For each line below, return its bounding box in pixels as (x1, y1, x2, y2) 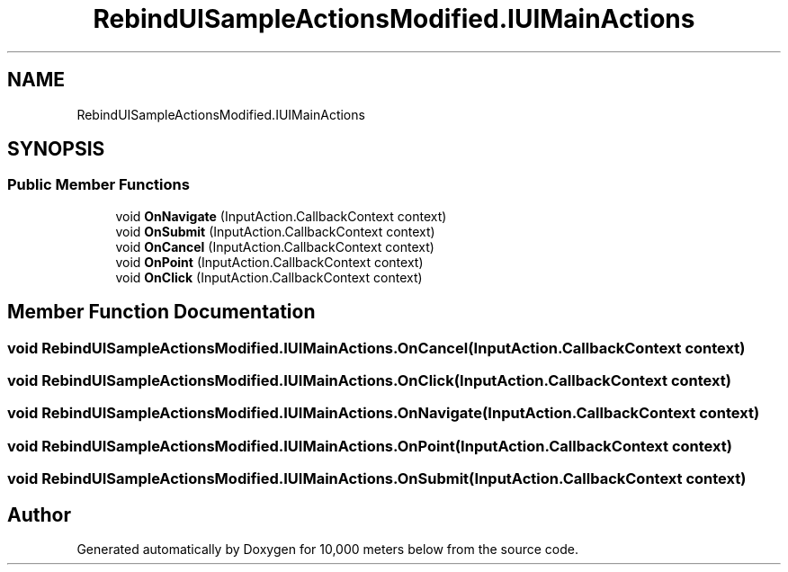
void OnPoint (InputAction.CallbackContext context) (115, 254, 424, 270)
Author (7, 503, 71, 526)
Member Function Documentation (7, 300, 316, 324)
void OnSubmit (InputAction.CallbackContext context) (115, 223, 435, 239)
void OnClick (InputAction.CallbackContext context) (115, 269, 423, 285)
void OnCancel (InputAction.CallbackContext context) (115, 238, 434, 255)
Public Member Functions (7, 175, 190, 194)
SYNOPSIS (7, 138, 105, 161)
